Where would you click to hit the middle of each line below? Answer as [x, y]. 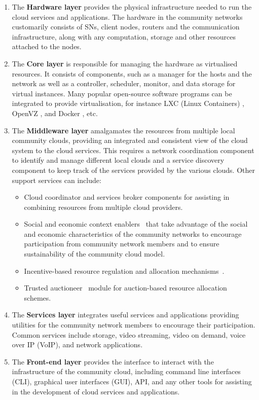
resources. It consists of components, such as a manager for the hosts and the [132, 73]
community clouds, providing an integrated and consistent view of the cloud [130, 140]
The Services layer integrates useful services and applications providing [125, 315]
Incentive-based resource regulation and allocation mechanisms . [124, 270]
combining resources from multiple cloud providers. [103, 207]
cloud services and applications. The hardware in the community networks [127, 16]
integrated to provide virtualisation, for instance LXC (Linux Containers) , [128, 103]
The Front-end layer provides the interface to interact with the [113, 361]
